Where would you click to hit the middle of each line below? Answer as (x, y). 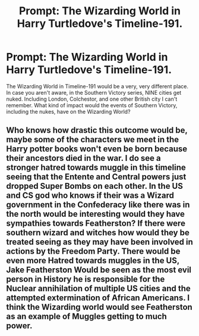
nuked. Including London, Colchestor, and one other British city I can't (92, 99)
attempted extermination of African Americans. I (98, 298)
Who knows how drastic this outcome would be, (97, 130)
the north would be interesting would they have (96, 214)
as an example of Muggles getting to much (87, 317)
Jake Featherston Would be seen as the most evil (99, 270)
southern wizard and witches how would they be (98, 233)
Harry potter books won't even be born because (97, 149)
